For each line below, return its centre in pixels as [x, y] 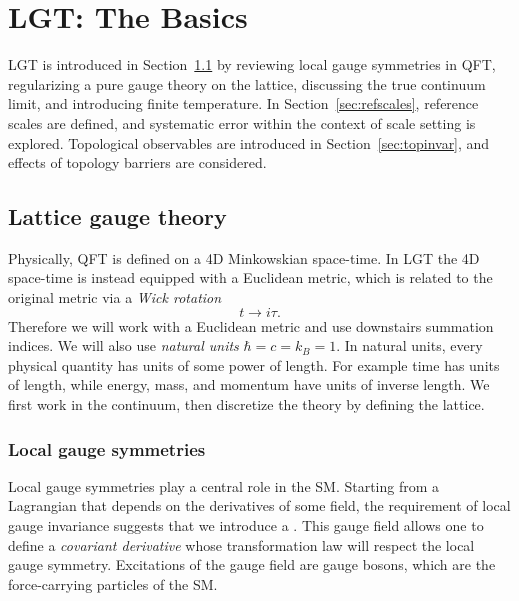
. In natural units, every [409, 345]
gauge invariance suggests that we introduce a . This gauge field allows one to [246, 525]
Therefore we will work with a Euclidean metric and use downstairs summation [251, 325]
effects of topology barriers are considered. [137, 162]
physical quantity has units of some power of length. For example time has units [254, 364]
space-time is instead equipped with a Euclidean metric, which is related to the [250, 277]
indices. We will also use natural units [123, 345]
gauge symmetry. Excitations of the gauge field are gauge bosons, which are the [252, 564]
